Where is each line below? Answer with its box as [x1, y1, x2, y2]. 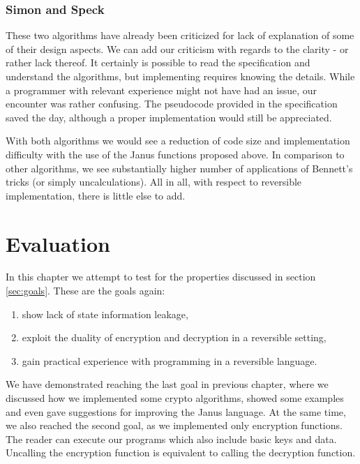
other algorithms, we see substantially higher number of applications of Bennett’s [6, 160, 353, 175]
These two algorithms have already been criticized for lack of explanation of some [6, 28, 354, 43]
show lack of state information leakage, [22, 306, 188, 321]
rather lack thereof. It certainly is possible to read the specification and [6, 55, 310, 70]
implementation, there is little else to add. [6, 188, 186, 202]
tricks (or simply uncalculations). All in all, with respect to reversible [6, 174, 302, 189]
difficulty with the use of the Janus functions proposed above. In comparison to [6, 147, 345, 161]
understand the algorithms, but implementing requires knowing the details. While [6, 69, 355, 83]
